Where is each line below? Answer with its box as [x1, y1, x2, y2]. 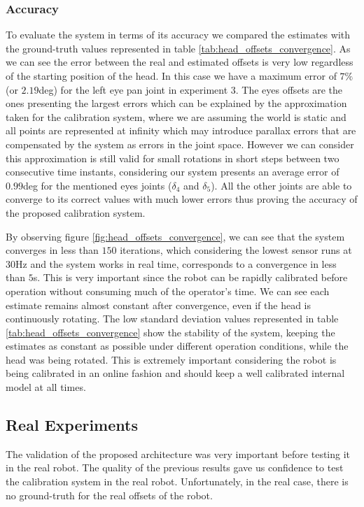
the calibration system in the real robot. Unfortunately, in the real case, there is [6, 474, 349, 489]
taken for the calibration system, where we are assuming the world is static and [6, 109, 346, 124]
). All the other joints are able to [211, 178, 352, 192]
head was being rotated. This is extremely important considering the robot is [6, 352, 337, 366]
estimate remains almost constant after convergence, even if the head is [6, 297, 311, 312]
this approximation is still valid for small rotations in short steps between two [6, 150, 339, 165]
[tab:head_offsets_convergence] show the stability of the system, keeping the [6, 324, 335, 339]
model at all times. [6, 380, 86, 394]
